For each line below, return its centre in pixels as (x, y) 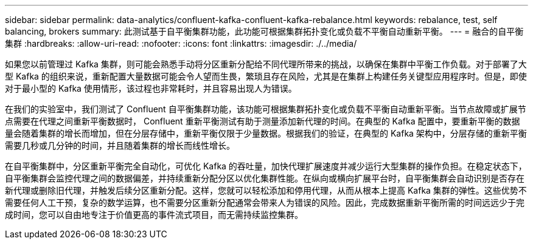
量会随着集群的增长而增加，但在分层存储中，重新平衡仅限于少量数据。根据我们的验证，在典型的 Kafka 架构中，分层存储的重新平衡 (266, 133)
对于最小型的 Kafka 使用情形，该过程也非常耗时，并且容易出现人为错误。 (151, 88)
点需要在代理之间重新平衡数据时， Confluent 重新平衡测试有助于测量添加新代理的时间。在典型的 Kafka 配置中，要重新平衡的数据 (263, 121)
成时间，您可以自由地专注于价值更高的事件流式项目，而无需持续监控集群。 (154, 215)
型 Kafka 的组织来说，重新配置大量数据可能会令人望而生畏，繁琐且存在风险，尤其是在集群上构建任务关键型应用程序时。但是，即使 (266, 76)
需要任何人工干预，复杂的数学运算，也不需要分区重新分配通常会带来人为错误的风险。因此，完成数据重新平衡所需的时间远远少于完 (265, 202)
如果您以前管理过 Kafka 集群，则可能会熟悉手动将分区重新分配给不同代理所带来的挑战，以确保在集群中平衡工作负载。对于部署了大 (266, 64)
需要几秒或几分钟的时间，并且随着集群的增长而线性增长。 (120, 145)
